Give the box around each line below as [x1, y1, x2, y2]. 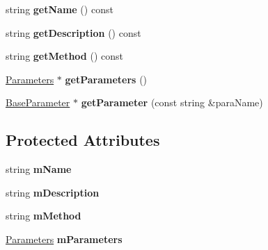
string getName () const [6, 2, 113, 16]
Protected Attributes [6, 129, 160, 151]
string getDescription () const [6, 25, 141, 40]
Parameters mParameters [6, 231, 123, 246]
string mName [6, 162, 72, 176]
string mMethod [6, 208, 81, 223]
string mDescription [6, 185, 100, 199]
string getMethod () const [6, 49, 123, 63]
